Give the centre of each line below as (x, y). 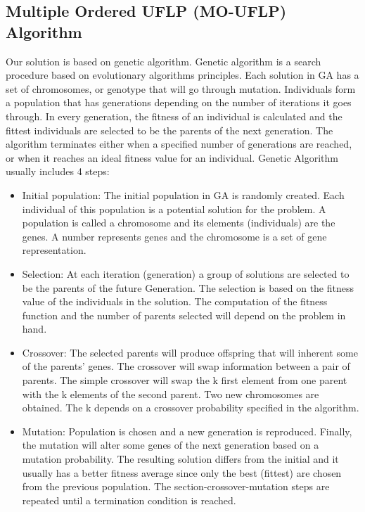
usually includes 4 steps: (58, 171)
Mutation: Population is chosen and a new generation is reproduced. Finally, (187, 431)
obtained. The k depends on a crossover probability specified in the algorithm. (191, 408)
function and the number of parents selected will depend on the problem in (184, 315)
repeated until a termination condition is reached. (129, 500)
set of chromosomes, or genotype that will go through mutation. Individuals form (181, 88)
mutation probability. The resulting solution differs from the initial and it (180, 459)
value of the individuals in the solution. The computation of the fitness (175, 301)
